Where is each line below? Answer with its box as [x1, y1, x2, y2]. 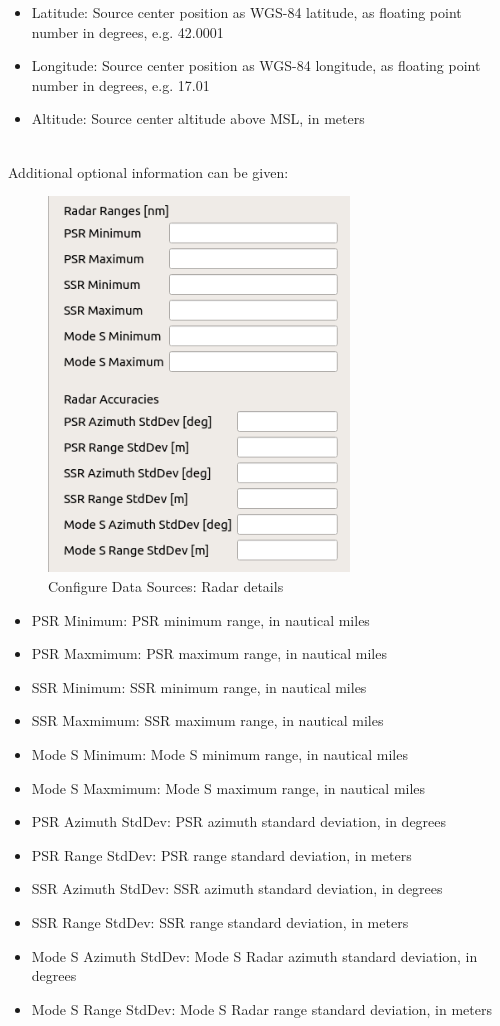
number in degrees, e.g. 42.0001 [31, 21, 224, 42]
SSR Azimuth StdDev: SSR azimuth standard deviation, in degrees [31, 878, 443, 899]
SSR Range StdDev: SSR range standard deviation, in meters [31, 911, 409, 932]
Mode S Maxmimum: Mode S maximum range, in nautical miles [31, 777, 426, 798]
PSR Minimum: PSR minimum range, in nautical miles [31, 609, 370, 630]
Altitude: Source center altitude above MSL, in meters [31, 108, 365, 129]
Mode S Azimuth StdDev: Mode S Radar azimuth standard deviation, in [31, 945, 478, 966]
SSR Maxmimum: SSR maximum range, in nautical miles [31, 710, 384, 731]
